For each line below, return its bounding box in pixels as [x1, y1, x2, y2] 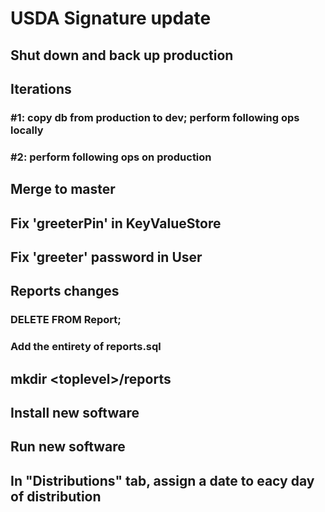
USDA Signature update [10, 7, 212, 30]
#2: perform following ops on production [10, 150, 212, 164]
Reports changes [10, 283, 120, 300]
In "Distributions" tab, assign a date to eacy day [10, 472, 315, 489]
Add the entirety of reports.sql [10, 340, 162, 354]
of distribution [10, 488, 102, 505]
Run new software [10, 438, 126, 456]
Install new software [10, 405, 140, 421]
